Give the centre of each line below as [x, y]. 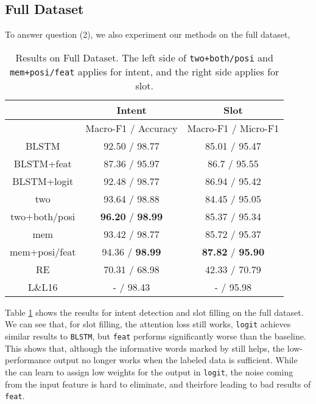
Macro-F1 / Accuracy [132, 128]
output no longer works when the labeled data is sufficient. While [176, 360]
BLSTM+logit [43, 181]
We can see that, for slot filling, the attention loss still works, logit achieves [148, 324]
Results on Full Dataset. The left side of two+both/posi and [144, 57]
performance [28, 360]
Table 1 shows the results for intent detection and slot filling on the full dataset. [154, 312]
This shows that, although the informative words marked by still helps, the [145, 348]
